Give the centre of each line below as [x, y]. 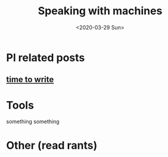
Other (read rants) [52, 145]
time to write [30, 79]
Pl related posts [46, 57]
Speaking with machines [100, 11]
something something [33, 122]
